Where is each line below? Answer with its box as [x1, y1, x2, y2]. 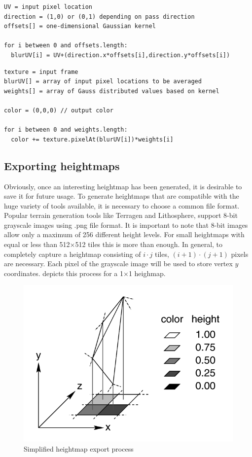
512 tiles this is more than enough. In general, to [75, 239, 223, 249]
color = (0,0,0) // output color [4, 106, 113, 114]
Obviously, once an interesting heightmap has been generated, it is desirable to [4, 181, 242, 191]
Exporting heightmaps [4, 158, 120, 173]
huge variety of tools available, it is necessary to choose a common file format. [4, 200, 240, 211]
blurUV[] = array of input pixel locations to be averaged [4, 78, 202, 85]
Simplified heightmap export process [24, 444, 134, 454]
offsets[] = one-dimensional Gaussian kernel [4, 23, 156, 30]
